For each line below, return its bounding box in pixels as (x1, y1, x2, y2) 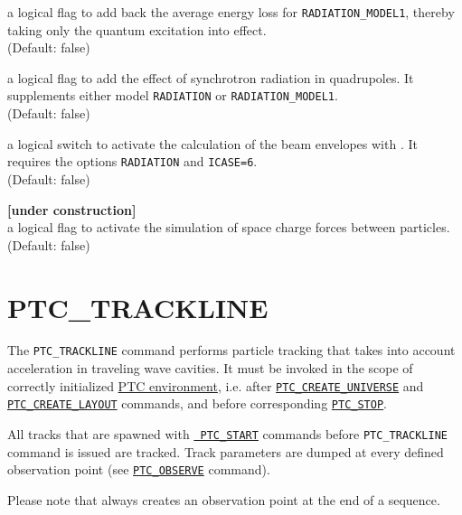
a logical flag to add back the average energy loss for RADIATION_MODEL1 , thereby (7, 3, 455, 21)
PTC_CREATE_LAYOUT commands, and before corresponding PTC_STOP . (7, 394, 388, 413)
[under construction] (7, 200, 137, 219)
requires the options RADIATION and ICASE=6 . (7, 152, 258, 171)
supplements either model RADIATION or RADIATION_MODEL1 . (7, 86, 338, 105)
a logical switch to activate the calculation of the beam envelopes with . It (7, 134, 418, 153)
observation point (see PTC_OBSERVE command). (7, 460, 270, 479)
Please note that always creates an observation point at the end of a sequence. (7, 490, 440, 509)
